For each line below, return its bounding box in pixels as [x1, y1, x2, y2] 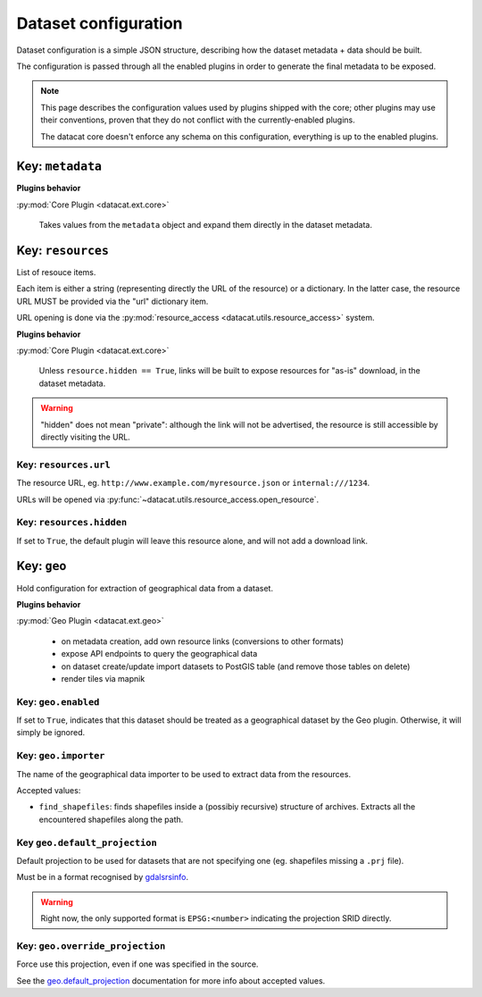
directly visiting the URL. [40, 431, 131, 442]
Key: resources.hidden [16, 516, 128, 529]
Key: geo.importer [16, 750, 105, 762]
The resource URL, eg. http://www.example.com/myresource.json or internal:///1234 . [16, 478, 370, 489]
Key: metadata [16, 159, 103, 174]
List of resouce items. [16, 267, 96, 278]
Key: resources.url [16, 458, 111, 471]
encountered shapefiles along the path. [38, 814, 184, 825]
